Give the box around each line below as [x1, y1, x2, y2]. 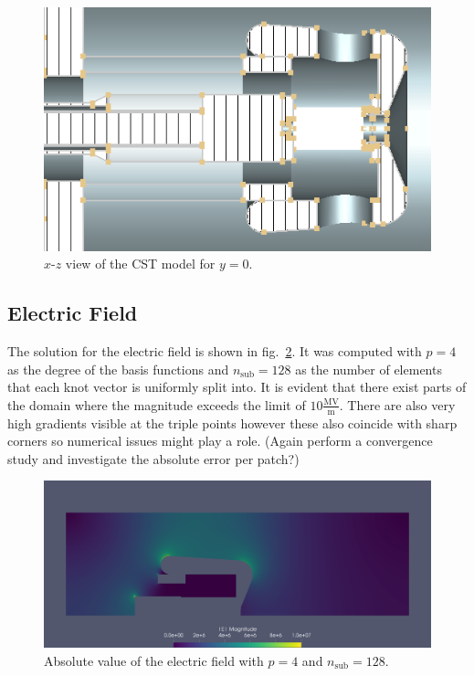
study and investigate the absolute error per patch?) [7, 449, 300, 468]
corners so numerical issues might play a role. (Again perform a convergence [7, 431, 433, 450]
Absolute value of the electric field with [44, 650, 264, 670]
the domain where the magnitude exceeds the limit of [7, 395, 306, 414]
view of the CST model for [65, 254, 216, 273]
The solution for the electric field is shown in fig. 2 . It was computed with [7, 342, 422, 361]
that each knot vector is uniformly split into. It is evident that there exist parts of [7, 377, 467, 396]
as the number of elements [295, 359, 442, 378]
